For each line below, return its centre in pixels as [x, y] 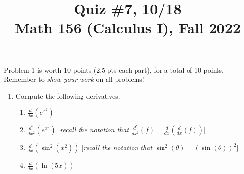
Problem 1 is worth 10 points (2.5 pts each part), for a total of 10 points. [114, 69]
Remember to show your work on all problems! [74, 79]
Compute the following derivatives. [68, 95]
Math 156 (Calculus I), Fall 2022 [128, 28]
